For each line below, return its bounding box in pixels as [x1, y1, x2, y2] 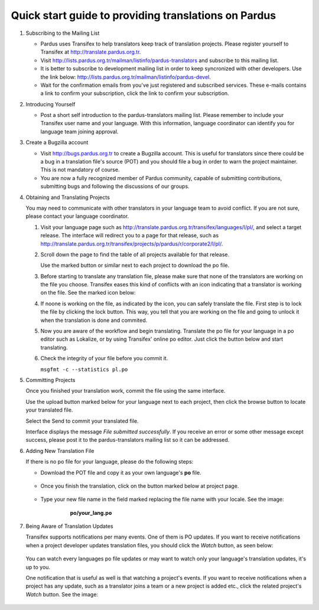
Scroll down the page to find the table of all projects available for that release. [40, 251, 230, 258]
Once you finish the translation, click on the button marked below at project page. [40, 482, 239, 490]
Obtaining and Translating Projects [25, 194, 110, 201]
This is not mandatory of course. [40, 166, 120, 174]
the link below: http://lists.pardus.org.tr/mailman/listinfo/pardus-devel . [40, 73, 211, 80]
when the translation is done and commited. [40, 317, 148, 324]
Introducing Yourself [25, 100, 76, 107]
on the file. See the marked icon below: [40, 289, 136, 296]
